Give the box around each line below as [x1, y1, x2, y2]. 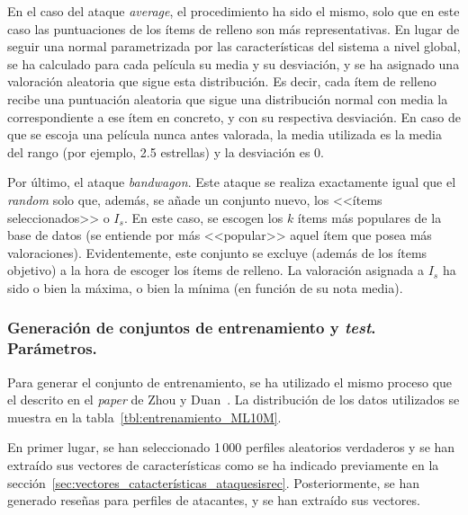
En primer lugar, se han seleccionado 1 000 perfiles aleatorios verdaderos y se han [7, 438, 455, 457]
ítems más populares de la [297, 208, 442, 226]
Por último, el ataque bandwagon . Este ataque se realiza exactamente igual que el [7, 173, 456, 191]
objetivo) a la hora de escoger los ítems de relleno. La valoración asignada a [7, 261, 425, 280]
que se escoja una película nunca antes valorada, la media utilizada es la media [7, 125, 442, 144]
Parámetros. [7, 337, 97, 360]
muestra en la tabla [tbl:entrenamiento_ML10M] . [7, 407, 282, 426]
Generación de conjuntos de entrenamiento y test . [7, 316, 376, 339]
